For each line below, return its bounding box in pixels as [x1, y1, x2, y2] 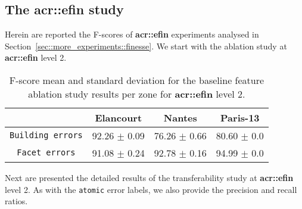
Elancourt [95, 110, 142, 124]
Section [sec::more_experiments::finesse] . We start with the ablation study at [5, 39, 287, 52]
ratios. [5, 195, 28, 207]
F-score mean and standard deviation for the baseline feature [9, 73, 264, 87]
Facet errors [17, 148, 76, 158]
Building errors [10, 130, 83, 141]
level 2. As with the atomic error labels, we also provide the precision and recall [5, 183, 297, 195]
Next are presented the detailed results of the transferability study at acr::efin [5, 171, 294, 183]
